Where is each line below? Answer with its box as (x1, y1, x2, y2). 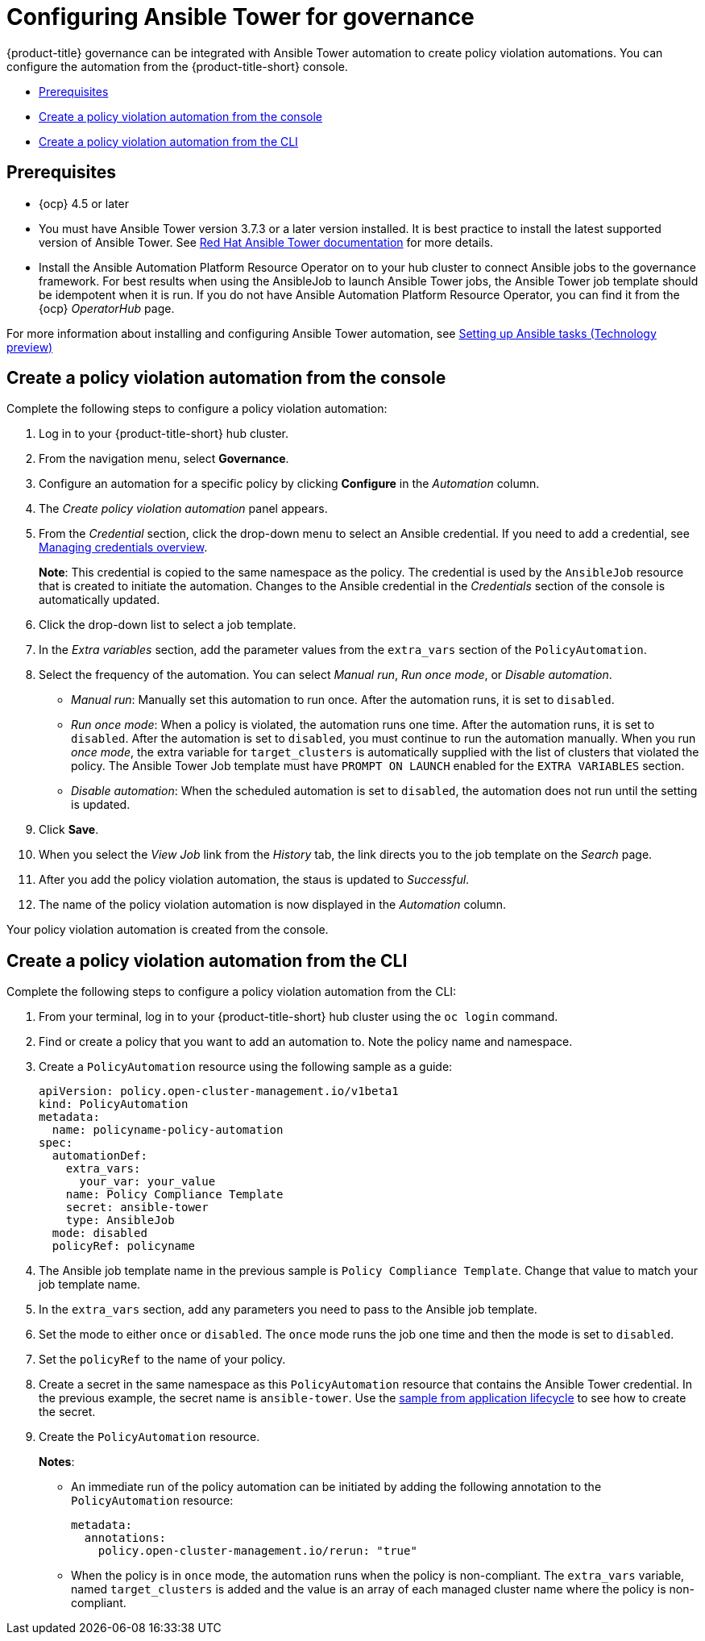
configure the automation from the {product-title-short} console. (6, 59, 348, 73)
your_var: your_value (79, 1175, 216, 1189)
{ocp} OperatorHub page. (39, 301, 175, 315)
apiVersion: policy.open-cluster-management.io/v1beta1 (39, 1085, 399, 1098)
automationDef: (52, 1149, 147, 1163)
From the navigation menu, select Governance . (39, 452, 289, 466)
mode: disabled (52, 1227, 147, 1240)
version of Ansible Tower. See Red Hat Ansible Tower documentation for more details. (39, 235, 494, 249)
